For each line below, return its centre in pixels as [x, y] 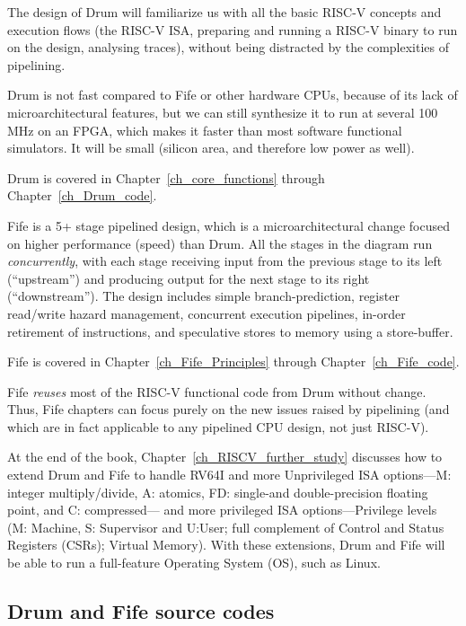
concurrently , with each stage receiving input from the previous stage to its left [225, 261]
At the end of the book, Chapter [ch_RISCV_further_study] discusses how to [225, 457]
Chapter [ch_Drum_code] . [82, 195]
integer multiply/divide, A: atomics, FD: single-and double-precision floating [218, 492]
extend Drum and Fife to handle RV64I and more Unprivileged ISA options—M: [229, 475]
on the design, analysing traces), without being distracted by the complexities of [229, 47]
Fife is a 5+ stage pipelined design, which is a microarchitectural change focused [229, 225]
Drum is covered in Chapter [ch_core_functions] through [166, 177]
